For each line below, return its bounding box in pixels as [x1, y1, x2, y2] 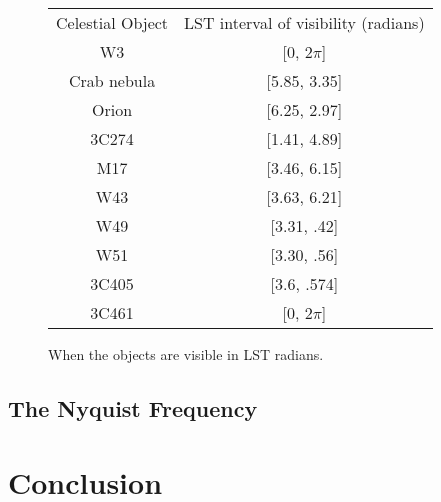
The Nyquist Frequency [8, 392, 258, 423]
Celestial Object [56, 11, 169, 34]
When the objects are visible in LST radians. [48, 344, 324, 364]
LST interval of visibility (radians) [184, 11, 425, 34]
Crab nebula [68, 69, 156, 92]
